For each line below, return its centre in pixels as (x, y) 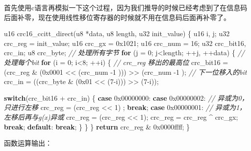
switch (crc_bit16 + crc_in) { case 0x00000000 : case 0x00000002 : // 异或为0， (126, 97)
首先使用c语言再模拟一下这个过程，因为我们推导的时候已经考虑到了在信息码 (126, 7)
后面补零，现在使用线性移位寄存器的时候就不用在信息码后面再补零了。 (117, 17)
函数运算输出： (28, 143)
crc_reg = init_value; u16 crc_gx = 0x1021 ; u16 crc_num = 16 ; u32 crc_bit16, (125, 43)
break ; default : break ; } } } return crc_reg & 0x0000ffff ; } (97, 126)
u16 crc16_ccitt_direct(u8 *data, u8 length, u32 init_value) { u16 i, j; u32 (117, 33)
